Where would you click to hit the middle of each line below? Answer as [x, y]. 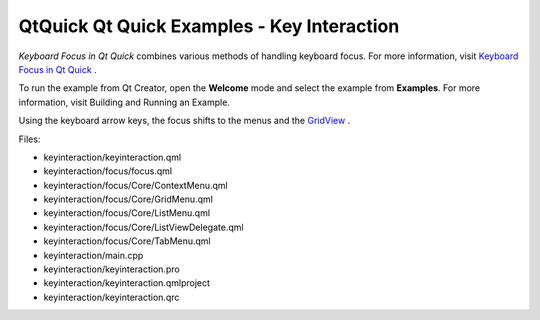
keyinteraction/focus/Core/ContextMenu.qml [136, 185]
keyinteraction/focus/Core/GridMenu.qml [128, 199]
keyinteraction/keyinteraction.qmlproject [126, 283]
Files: [29, 139]
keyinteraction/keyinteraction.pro [111, 269]
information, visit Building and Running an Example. [124, 102]
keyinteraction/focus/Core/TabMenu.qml [127, 241]
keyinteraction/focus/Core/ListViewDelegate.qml [143, 227]
